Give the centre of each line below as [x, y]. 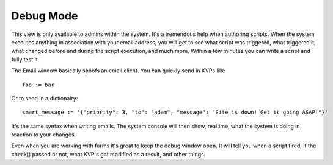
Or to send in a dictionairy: [45, 98]
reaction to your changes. [44, 135]
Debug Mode [45, 16]
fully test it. [25, 59]
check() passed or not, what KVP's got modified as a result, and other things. [108, 154]
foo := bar [38, 85]
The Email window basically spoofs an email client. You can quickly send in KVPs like [118, 71]
